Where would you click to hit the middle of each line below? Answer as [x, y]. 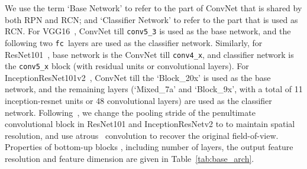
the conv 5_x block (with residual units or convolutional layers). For [127, 66]
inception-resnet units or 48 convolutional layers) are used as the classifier [138, 100]
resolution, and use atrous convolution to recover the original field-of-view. [142, 135]
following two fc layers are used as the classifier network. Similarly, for [134, 42]
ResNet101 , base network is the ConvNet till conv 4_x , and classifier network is [149, 54]
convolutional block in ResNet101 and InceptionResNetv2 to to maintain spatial [150, 124]
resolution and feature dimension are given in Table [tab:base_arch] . [130, 158]
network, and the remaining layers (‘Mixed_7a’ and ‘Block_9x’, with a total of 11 [154, 89]
